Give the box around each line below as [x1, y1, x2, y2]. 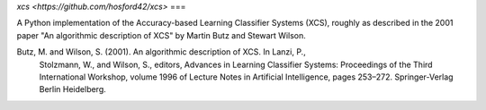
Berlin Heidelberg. [39, 84, 107, 95]
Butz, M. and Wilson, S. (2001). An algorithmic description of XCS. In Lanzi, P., [16, 47, 306, 57]
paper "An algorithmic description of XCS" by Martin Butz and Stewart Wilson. [16, 30, 306, 40]
